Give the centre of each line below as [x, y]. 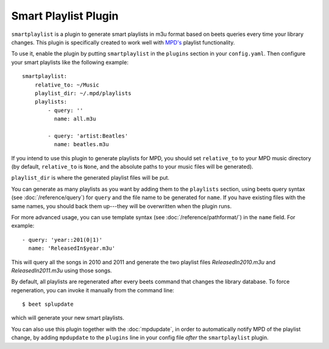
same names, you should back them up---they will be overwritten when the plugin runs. [121, 206]
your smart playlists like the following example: [70, 62]
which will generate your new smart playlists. [68, 318]
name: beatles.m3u [81, 144]
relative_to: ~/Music [67, 85]
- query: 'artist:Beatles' [88, 136]
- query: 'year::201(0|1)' [62, 240]
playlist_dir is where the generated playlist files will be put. [90, 178]
